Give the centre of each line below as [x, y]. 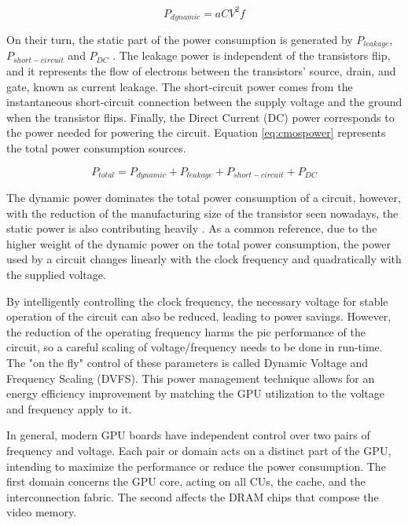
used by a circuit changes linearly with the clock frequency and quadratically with [204, 259]
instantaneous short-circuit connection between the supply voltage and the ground [204, 102]
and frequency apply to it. [69, 408]
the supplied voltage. [56, 274]
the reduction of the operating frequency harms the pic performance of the [186, 331]
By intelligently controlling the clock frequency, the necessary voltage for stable [197, 301]
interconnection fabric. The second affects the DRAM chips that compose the [193, 496]
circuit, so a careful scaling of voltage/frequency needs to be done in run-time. [195, 347]
